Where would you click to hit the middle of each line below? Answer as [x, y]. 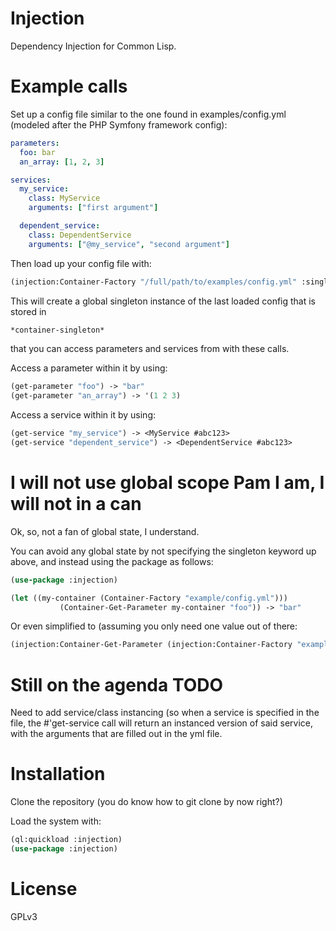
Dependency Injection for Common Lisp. [93, 46]
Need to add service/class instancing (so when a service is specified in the [165, 713]
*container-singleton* [57, 330]
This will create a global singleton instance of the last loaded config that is [163, 301]
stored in [28, 311]
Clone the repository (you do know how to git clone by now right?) [146, 802]
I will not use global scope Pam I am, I [167, 483]
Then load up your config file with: [81, 263]
